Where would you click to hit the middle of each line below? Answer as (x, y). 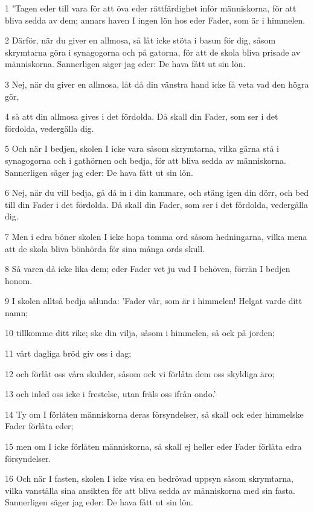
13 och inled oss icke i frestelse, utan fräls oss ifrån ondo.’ (111, 394)
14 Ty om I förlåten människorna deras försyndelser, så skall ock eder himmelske (154, 414)
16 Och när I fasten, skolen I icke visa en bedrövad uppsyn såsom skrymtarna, (149, 478)
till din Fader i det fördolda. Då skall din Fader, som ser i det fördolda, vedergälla (156, 204)
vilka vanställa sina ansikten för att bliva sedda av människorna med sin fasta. (150, 490)
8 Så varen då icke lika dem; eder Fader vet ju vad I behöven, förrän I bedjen (148, 269)
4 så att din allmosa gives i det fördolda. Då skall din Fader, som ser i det (142, 116)
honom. (19, 280)
